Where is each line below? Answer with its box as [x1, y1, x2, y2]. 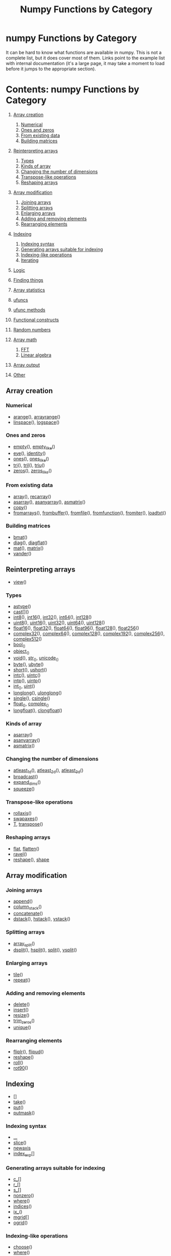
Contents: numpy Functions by [6, 83, 139, 95]
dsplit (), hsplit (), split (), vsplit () [13, 947, 77, 953]
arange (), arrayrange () [13, 413, 61, 420]
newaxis [13, 1145, 31, 1151]
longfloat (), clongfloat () [13, 707, 63, 713]
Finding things [13, 277, 43, 283]
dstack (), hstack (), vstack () [13, 916, 70, 922]
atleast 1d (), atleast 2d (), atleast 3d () [13, 767, 84, 774]
